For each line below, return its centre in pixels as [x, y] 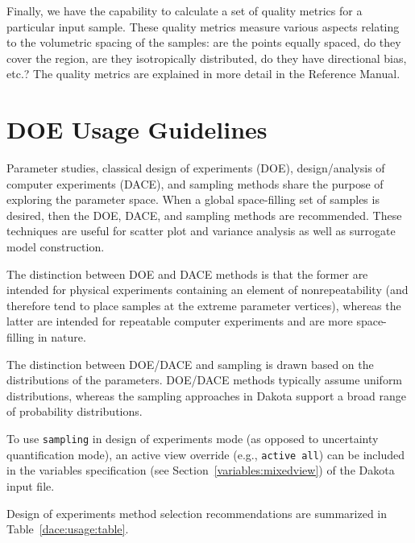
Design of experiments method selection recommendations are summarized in [197, 513]
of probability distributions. [75, 411]
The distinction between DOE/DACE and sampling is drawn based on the [190, 364]
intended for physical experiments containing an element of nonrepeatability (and [207, 290]
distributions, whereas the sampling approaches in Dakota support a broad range [206, 395]
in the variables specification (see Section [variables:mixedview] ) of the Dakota [201, 470]
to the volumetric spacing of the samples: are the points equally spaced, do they [204, 42]
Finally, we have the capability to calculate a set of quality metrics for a [185, 10]
